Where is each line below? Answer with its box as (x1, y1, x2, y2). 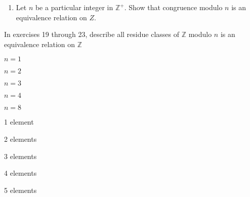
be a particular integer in (35, 2, 113, 12)
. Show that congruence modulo (124, 2, 223, 12)
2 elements (4, 133, 37, 144)
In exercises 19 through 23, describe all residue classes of (4, 29, 179, 40)
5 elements (4, 184, 37, 195)
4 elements (4, 168, 37, 178)
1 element (4, 116, 34, 127)
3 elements (4, 150, 37, 161)
